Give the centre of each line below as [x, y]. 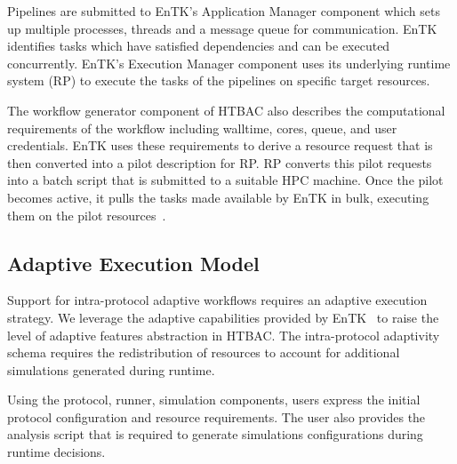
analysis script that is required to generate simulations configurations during [215, 434]
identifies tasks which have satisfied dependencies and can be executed [199, 46]
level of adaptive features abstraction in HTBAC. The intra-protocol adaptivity [224, 335]
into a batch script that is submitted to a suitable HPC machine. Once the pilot [225, 180]
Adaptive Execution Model [133, 263]
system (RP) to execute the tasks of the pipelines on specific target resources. [219, 80]
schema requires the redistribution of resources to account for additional [204, 352]
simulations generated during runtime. [111, 369]
